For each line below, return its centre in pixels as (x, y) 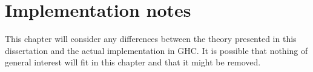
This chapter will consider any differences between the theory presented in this (151, 39)
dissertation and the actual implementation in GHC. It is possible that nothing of (156, 50)
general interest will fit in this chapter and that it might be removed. (133, 62)
